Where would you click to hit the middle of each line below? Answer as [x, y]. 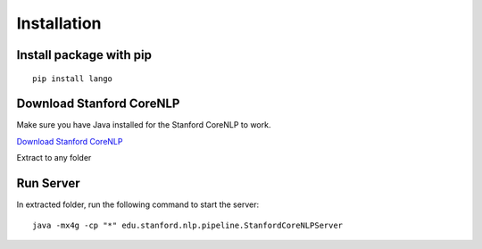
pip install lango [73, 79]
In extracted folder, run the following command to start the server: [137, 204]
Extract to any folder [54, 158]
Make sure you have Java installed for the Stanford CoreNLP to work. [144, 125]
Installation [59, 23]
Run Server [48, 183]
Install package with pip [84, 55]
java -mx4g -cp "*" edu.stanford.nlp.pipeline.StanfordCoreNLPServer [188, 225]
